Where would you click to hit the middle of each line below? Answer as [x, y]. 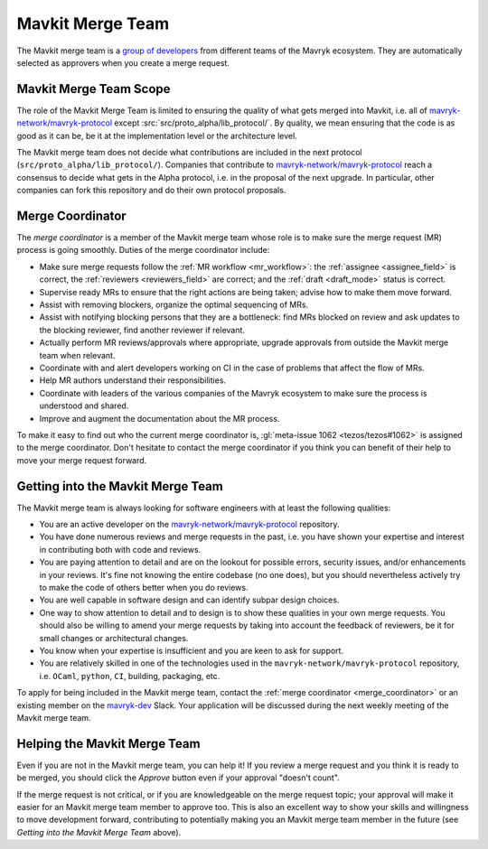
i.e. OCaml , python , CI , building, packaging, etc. [130, 676]
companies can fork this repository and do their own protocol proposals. [151, 191]
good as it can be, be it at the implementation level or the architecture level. [157, 135]
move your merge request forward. [82, 460]
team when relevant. [77, 355]
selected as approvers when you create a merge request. [123, 62]
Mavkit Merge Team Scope [94, 89]
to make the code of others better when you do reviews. [144, 587]
